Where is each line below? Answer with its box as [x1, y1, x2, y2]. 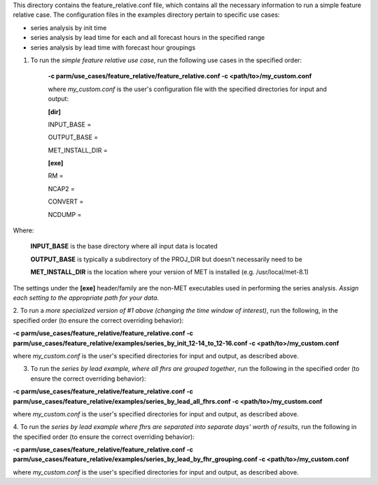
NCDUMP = [48, 210, 82, 218]
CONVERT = [48, 197, 84, 206]
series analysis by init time [30, 23, 107, 31]
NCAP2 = [48, 184, 75, 192]
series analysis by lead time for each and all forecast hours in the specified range [30, 34, 265, 42]
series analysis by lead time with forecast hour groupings [30, 43, 196, 52]
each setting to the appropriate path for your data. [13, 293, 160, 302]
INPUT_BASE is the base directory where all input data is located [30, 242, 218, 251]
